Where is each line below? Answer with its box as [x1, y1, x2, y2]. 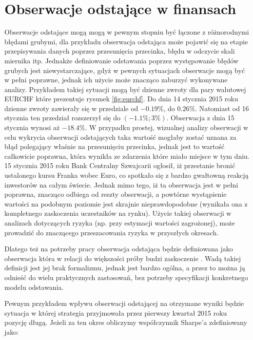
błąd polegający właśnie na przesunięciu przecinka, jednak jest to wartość [4, 141, 225, 151]
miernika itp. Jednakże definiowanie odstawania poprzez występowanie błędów [4, 55, 238, 65]
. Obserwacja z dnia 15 [166, 113, 234, 123]
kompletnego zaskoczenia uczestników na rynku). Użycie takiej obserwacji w [4, 208, 232, 218]
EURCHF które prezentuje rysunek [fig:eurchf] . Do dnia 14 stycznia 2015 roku [4, 94, 238, 104]
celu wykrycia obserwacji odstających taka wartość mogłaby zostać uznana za [4, 132, 236, 142]
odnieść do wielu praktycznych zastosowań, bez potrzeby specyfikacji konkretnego [4, 272, 248, 282]
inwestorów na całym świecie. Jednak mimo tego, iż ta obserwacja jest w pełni [4, 179, 238, 189]
